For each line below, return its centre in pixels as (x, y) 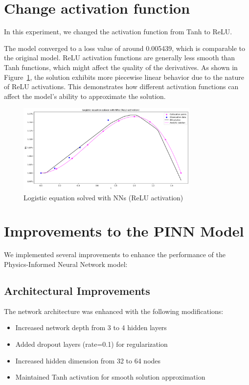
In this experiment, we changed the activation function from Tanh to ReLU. (118, 32)
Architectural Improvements (77, 290)
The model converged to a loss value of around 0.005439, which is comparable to (125, 48)
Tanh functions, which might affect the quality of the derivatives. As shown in (121, 67)
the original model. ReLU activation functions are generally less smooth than (120, 58)
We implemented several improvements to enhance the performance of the (115, 254)
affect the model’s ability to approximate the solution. (85, 96)
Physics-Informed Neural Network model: (66, 264)
